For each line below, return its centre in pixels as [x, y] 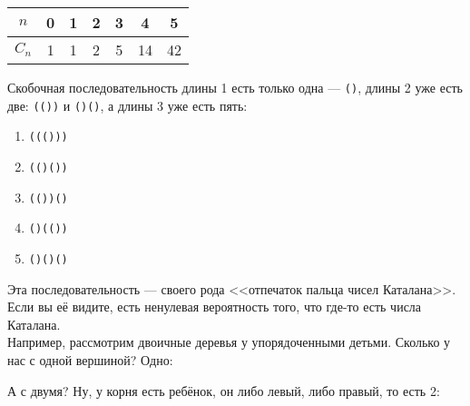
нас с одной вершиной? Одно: [90, 359]
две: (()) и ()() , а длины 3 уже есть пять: [127, 105]
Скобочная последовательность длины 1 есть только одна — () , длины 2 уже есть [235, 87]
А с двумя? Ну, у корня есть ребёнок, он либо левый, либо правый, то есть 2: [224, 390]
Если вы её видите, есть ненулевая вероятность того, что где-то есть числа [215, 307]
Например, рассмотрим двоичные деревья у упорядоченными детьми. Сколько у [229, 342]
